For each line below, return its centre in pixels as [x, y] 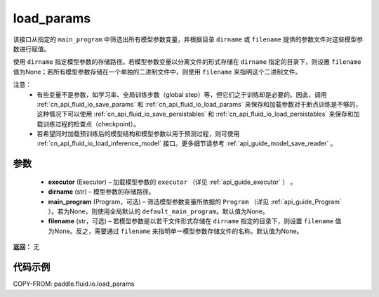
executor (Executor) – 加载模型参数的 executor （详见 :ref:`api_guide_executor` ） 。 [172, 182]
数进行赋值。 [32, 48]
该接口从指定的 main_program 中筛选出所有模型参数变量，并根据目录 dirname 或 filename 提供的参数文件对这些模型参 [188, 39]
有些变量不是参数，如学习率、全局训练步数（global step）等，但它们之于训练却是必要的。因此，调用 [182, 94]
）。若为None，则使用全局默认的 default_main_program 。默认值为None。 [159, 211]
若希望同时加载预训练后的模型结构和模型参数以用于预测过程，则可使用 [138, 134]
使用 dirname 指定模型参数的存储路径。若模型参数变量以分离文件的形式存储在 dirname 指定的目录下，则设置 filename [187, 62]
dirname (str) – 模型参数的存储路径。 [101, 192]
